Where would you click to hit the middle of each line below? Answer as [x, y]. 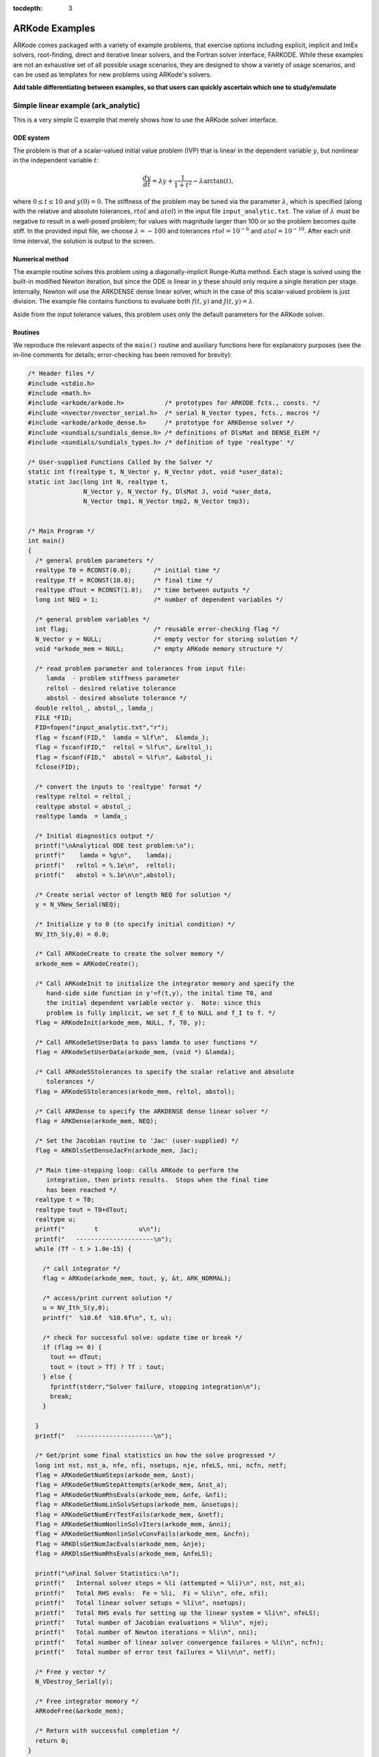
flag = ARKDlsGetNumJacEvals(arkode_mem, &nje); [121, 1544]
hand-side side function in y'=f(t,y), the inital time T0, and [159, 993]
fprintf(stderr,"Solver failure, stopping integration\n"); [155, 1387]
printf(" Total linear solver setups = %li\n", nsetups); [141, 1603]
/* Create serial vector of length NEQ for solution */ [133, 895]
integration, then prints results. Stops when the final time [157, 1180]
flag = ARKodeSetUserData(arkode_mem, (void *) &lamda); [135, 1052]
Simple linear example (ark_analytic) [77, 105]
